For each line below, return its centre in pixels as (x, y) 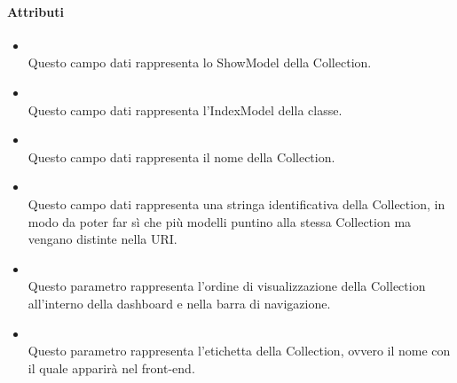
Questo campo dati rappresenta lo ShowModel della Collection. (200, 63)
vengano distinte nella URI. (102, 239)
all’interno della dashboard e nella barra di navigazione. (179, 303)
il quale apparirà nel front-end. (111, 367)
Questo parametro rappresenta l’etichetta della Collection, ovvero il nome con (239, 351)
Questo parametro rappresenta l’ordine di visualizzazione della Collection (227, 286)
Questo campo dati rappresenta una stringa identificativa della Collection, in (236, 203)
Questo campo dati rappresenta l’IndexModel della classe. (185, 109)
